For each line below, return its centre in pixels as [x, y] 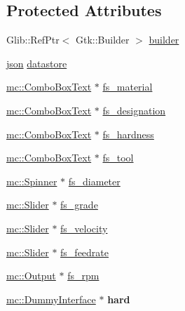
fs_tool [118, 158]
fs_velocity [84, 228]
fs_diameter [94, 181]
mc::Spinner [32, 181]
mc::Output [31, 276]
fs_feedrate [85, 252]
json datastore [37, 63]
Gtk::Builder [102, 40]
